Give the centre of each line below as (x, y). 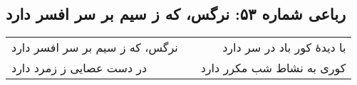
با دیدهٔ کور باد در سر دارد (284, 47)
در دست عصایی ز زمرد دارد (79, 68)
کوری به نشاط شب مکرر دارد (273, 68)
